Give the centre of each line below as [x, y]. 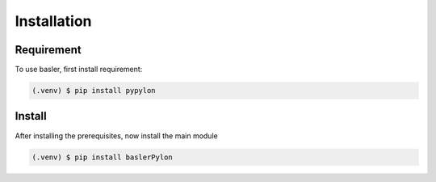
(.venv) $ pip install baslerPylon [102, 157]
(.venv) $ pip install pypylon [94, 91]
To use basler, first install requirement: [79, 70]
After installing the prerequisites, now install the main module [116, 135]
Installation [53, 21]
